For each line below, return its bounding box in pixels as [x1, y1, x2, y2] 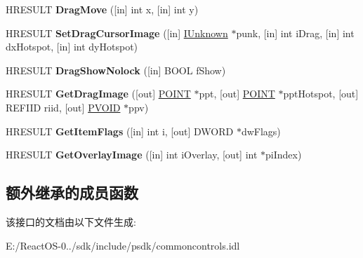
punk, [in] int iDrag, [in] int [236, 25, 355, 40]
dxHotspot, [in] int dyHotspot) [6, 39, 138, 54]
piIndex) [265, 147, 302, 162]
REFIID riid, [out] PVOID [6, 100, 121, 114]
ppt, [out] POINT [199, 86, 275, 101]
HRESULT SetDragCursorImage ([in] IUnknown [6, 25, 228, 40]
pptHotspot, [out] [283, 86, 359, 101]
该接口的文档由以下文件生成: [6, 214, 136, 229]
